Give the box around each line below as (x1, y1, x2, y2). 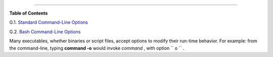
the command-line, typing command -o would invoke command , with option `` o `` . (9, 45, 185, 51)
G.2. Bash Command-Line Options (9, 28, 81, 35)
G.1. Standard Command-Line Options (9, 19, 88, 25)
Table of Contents (9, 10, 48, 16)
